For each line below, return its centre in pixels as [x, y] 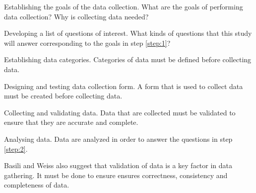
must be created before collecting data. [63, 96]
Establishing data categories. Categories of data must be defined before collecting [128, 59]
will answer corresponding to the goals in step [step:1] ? [87, 43]
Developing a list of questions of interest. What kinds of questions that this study [128, 33]
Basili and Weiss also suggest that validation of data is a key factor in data [118, 165]
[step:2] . [16, 148]
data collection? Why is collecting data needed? [76, 16]
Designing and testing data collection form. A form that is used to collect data [124, 86]
